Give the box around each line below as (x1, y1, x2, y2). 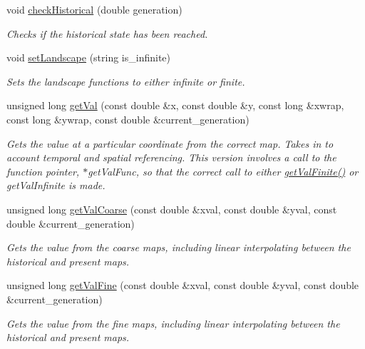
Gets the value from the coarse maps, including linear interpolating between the (6, 240, 351, 255)
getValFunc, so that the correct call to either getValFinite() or (88, 163, 359, 178)
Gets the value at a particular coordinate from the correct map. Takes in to (6, 136, 334, 151)
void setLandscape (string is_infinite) (6, 50, 171, 65)
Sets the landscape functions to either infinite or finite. (6, 74, 245, 88)
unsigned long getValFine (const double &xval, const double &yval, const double (6, 278, 359, 293)
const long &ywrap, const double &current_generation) (6, 111, 250, 126)
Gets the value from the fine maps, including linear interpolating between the (6, 315, 340, 330)
